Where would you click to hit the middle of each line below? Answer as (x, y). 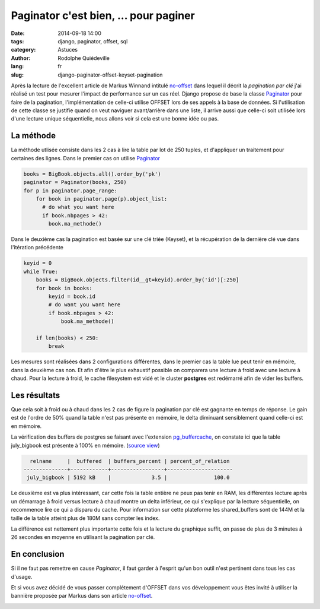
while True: (41, 271)
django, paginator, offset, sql (93, 41)
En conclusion (38, 554)
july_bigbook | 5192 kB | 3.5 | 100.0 (128, 478)
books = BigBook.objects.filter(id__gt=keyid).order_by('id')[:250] (137, 280)
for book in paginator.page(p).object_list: (102, 199)
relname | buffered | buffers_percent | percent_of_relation (130, 461)
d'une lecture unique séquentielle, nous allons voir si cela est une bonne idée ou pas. (115, 119)
